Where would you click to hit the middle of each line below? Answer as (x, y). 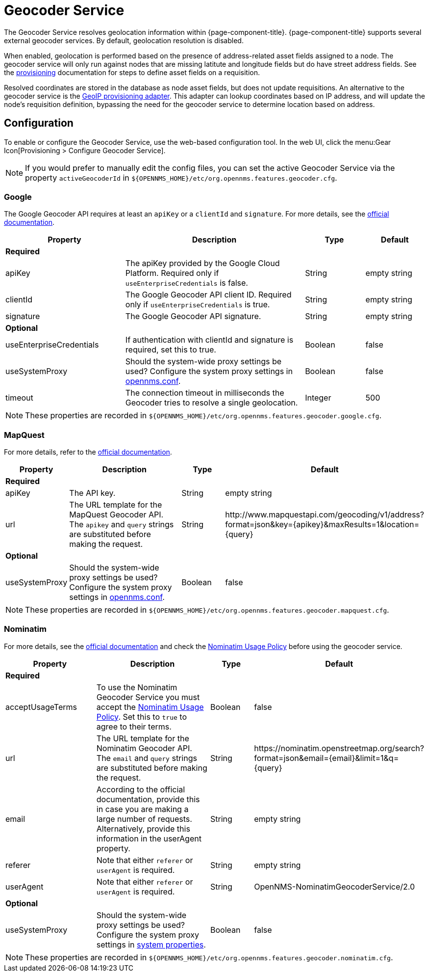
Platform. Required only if (172, 273)
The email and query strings (147, 758)
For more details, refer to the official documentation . (88, 452)
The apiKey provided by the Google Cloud (202, 263)
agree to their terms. (134, 726)
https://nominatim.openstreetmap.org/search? (339, 748)
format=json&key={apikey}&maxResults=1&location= (322, 525)
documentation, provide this (148, 799)
